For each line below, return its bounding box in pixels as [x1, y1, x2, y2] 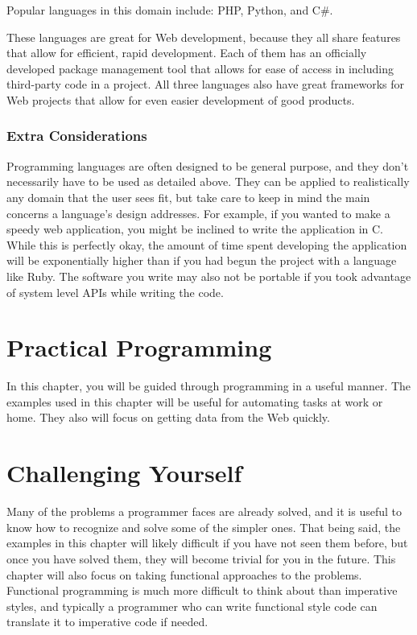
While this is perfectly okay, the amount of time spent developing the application [6, 236, 407, 253]
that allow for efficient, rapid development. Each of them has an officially [6, 44, 367, 61]
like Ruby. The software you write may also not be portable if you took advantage [6, 267, 411, 284]
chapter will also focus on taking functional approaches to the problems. [6, 566, 362, 583]
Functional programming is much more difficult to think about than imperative [6, 582, 398, 599]
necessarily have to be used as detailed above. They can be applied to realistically [6, 173, 410, 190]
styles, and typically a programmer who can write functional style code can [6, 597, 378, 614]
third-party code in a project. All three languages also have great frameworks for [6, 76, 405, 93]
